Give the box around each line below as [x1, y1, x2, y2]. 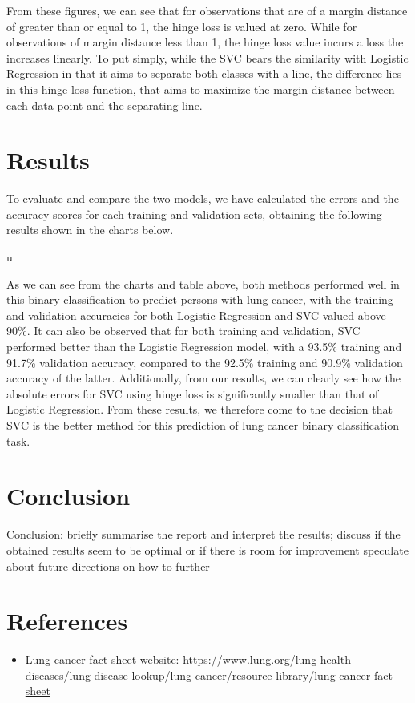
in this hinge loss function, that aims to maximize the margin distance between [6, 80, 395, 97]
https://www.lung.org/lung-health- [183, 651, 355, 668]
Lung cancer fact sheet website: [25, 651, 179, 668]
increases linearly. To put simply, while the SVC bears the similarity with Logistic [6, 49, 409, 66]
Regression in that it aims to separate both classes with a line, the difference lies [6, 65, 402, 82]
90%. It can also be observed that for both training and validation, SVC [6, 322, 361, 339]
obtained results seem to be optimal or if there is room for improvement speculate [6, 541, 409, 558]
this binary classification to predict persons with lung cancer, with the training [6, 291, 393, 308]
